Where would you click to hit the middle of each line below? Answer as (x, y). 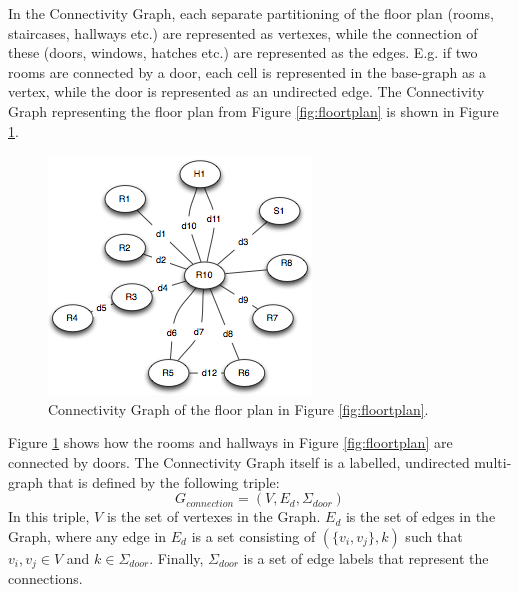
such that (434, 535)
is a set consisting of (253, 535)
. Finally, (176, 557)
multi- (493, 461)
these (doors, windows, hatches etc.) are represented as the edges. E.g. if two (243, 52)
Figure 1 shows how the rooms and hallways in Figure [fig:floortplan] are (230, 442)
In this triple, (49, 516)
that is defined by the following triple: (163, 481)
